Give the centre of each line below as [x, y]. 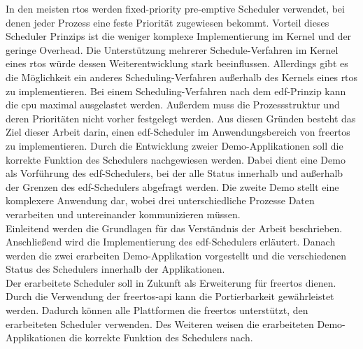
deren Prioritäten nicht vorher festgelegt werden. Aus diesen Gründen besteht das [181, 118]
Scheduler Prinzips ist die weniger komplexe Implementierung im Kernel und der [179, 36]
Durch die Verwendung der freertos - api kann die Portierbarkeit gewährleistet [170, 296]
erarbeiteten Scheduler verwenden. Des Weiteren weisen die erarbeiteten [160, 323]
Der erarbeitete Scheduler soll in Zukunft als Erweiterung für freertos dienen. [171, 282]
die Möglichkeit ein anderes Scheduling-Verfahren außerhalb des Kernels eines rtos [182, 77]
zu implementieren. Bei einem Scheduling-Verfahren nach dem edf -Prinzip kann [176, 91]
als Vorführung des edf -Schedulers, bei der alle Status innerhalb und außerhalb [175, 173]
